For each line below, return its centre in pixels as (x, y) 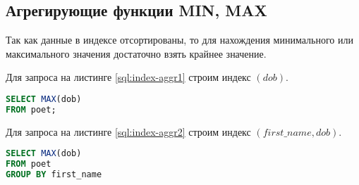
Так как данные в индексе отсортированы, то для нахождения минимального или (179, 40)
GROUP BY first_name (54, 175)
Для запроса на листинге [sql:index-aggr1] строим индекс (128, 77)
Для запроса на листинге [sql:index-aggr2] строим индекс (128, 131)
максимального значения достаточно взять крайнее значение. (136, 53)
